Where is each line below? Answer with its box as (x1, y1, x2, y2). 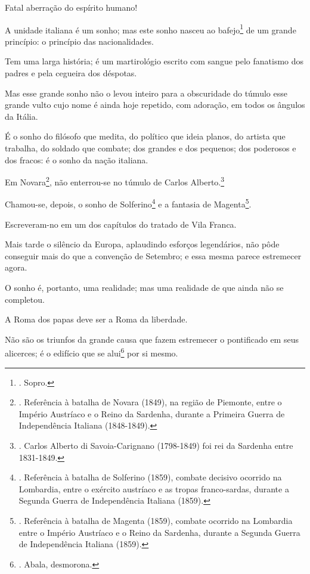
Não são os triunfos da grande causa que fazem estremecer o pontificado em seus (5, 333, 299, 345)
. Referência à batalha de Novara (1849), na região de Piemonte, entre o (18, 396, 282, 408)
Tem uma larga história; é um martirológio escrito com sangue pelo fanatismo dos (5, 55, 304, 67)
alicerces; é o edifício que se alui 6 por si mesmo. (5, 345, 178, 359)
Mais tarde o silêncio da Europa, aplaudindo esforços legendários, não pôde (5, 238, 280, 250)
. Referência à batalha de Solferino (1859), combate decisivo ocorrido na (18, 471, 282, 483)
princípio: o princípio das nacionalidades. (5, 35, 154, 47)
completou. (5, 293, 45, 305)
